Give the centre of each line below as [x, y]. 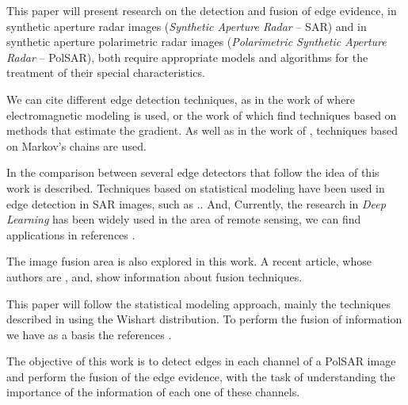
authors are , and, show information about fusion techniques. [154, 276]
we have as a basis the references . [89, 334]
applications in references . [71, 234]
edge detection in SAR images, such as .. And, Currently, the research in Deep [196, 203]
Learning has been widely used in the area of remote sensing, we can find [184, 219]
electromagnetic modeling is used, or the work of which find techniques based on [202, 115]
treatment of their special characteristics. [106, 73]
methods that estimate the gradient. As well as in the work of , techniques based [202, 130]
